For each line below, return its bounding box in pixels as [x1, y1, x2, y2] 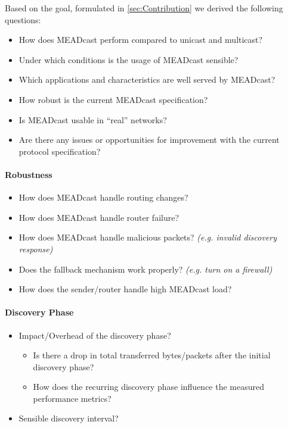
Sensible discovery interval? [18, 412, 119, 424]
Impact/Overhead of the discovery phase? [18, 329, 171, 341]
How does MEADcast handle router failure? [18, 211, 179, 223]
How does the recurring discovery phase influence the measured [33, 380, 265, 393]
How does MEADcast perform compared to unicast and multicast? [18, 33, 263, 46]
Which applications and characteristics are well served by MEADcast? [18, 73, 275, 86]
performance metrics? [33, 392, 112, 404]
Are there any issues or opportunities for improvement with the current [18, 133, 280, 146]
